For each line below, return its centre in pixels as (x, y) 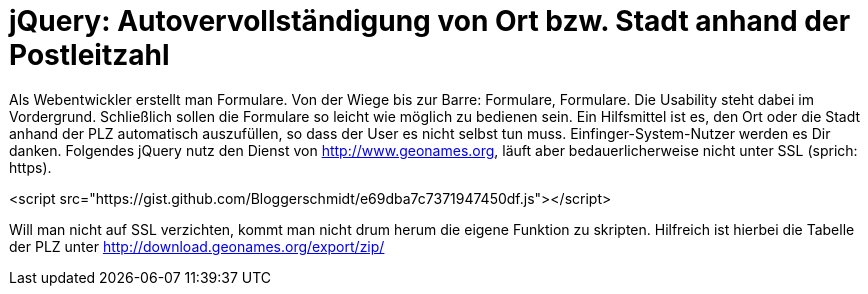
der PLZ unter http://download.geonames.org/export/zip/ (197, 246)
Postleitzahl (89, 55)
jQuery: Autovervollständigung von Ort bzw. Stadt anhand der (430, 21)
